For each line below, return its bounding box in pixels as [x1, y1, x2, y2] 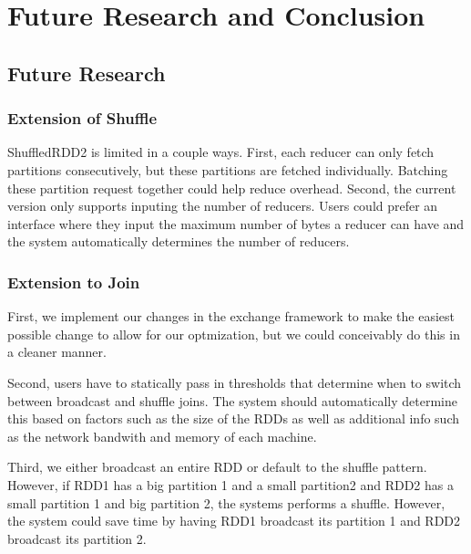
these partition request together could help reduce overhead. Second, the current [7, 178, 456, 197]
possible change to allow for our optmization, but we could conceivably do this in [7, 324, 460, 343]
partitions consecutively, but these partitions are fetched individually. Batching [7, 160, 448, 179]
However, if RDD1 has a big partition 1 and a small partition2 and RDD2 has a [7, 475, 454, 494]
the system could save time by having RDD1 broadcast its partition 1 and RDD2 [7, 511, 461, 530]
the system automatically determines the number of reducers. [7, 232, 350, 251]
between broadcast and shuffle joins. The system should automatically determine [7, 391, 458, 410]
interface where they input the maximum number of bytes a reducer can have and [7, 214, 465, 233]
